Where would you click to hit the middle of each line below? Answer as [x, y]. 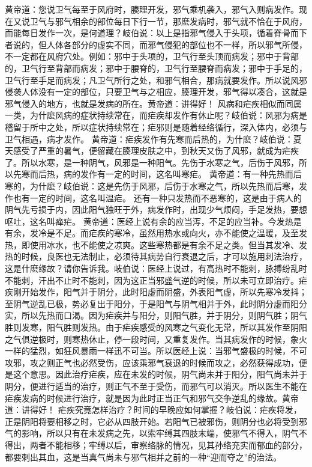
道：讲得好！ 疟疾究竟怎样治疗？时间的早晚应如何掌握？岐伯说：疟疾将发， [153, 410]
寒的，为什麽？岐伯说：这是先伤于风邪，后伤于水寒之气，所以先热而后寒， [152, 185]
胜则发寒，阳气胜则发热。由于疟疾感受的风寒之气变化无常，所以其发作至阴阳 [156, 327]
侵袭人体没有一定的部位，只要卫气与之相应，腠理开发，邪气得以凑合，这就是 [156, 92]
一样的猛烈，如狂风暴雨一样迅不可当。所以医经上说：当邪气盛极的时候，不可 [156, 351]
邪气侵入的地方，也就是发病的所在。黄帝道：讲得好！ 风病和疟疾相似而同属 [153, 103]
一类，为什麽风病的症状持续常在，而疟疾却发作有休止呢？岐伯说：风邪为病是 [156, 115]
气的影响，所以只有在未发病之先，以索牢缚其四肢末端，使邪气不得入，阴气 [152, 433]
